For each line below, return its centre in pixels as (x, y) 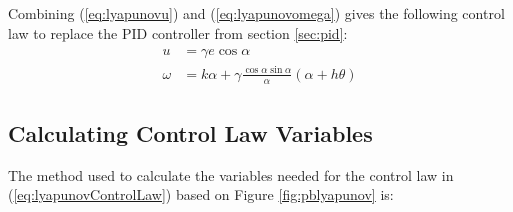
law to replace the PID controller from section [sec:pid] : (178, 32)
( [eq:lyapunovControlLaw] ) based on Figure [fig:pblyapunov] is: (201, 194)
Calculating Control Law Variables (190, 133)
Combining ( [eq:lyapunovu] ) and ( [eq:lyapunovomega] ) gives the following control (256, 13)
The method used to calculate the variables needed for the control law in (231, 174)
